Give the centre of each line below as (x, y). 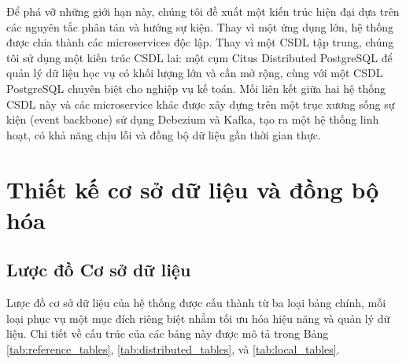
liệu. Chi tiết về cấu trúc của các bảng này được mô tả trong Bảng (168, 333)
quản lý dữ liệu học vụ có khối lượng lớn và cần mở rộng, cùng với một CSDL (195, 73)
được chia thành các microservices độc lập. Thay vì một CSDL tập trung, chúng (200, 42)
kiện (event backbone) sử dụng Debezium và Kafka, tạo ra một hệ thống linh (193, 119)
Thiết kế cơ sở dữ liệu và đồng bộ (193, 189)
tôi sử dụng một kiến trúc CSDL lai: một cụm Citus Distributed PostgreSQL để (199, 57)
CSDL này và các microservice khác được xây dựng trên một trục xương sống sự (201, 104)
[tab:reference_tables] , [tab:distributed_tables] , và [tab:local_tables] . (173, 348)
